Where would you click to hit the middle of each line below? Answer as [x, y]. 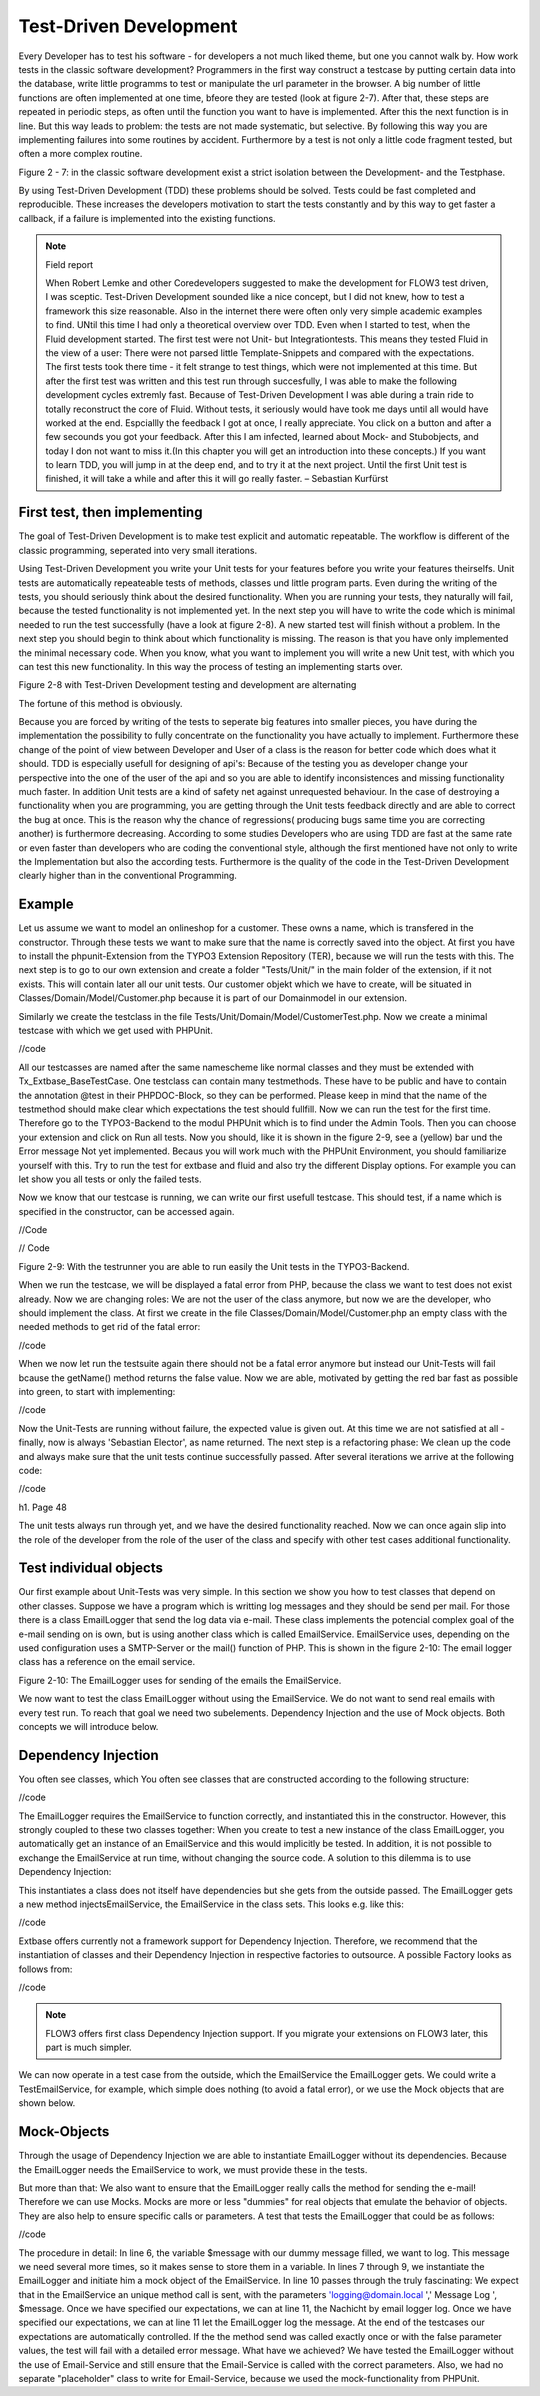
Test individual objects [91, 1568]
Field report [69, 264]
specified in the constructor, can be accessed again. [126, 1211]
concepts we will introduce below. [88, 1726]
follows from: [45, 1969]
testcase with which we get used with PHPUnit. [116, 1031]
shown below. [47, 2103]
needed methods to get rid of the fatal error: [109, 1327]
